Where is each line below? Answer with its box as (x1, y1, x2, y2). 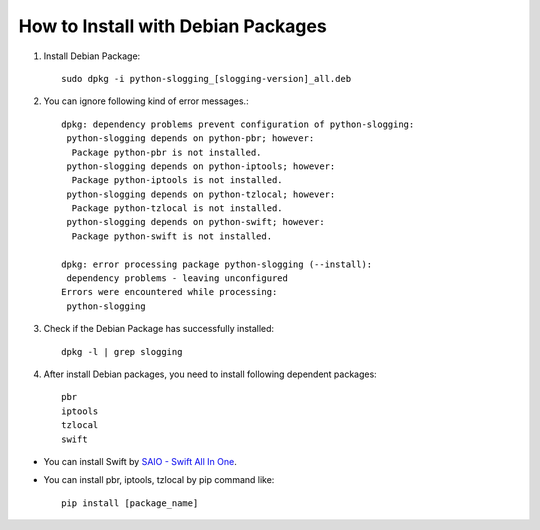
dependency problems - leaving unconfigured (66, 273, 289, 284)
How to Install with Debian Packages (18, 15, 327, 37)
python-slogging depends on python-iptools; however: (66, 160, 336, 172)
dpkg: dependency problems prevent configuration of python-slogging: (61, 118, 415, 130)
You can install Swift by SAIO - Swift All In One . (43, 455, 237, 467)
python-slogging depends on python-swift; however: (66, 216, 325, 228)
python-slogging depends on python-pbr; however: (66, 133, 315, 144)
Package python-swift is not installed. (71, 230, 273, 242)
